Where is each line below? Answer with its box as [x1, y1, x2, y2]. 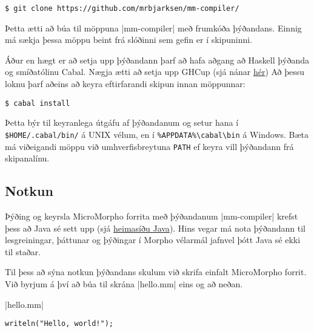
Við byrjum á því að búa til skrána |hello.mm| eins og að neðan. [5, 277, 243, 290]
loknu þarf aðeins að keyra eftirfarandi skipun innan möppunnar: [5, 77, 246, 90]
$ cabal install [5, 99, 70, 108]
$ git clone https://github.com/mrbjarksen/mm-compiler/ [5, 4, 239, 13]
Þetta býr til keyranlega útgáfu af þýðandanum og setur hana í [5, 116, 239, 129]
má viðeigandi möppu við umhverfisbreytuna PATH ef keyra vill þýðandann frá [5, 140, 294, 152]
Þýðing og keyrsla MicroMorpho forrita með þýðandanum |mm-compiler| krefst [5, 209, 298, 222]
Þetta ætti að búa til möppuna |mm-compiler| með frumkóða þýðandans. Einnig [5, 21, 302, 34]
